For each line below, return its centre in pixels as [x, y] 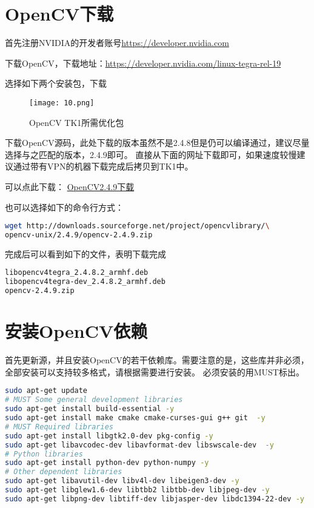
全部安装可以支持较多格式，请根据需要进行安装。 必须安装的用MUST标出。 [155, 371]
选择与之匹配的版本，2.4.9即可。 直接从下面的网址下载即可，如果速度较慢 [151, 154]
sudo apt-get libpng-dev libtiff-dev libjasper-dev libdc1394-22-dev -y [155, 499]
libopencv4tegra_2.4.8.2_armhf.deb [77, 273]
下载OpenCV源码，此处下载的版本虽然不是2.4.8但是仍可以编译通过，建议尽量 [157, 143]
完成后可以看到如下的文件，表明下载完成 [85, 253]
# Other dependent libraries [64, 472]
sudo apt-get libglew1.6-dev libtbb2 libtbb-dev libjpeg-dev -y [137, 490]
